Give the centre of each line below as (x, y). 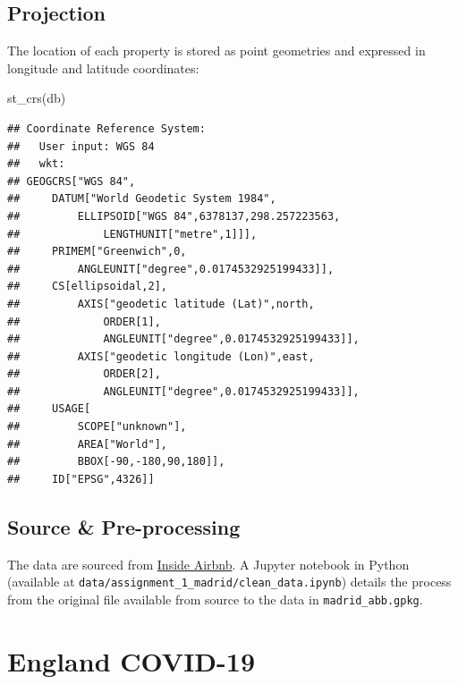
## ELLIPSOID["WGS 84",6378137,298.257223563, (174, 216)
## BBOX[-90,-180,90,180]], (116, 462)
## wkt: (36, 164)
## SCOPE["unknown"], (97, 427)
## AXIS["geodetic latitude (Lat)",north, (161, 304)
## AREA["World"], (87, 444)
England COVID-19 (131, 660)
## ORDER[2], (84, 374)
